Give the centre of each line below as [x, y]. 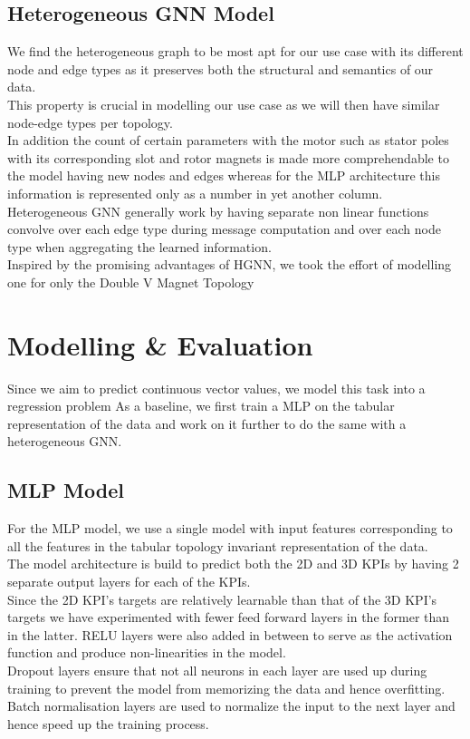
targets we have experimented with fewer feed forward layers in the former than [229, 617]
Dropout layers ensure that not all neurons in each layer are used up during [217, 670]
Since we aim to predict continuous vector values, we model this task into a [216, 388]
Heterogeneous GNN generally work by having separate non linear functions [218, 211]
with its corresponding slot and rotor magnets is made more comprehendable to [228, 157]
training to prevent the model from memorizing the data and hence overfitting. [226, 688]
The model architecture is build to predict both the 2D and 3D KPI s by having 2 [233, 564]
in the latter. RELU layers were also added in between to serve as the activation [230, 634]
